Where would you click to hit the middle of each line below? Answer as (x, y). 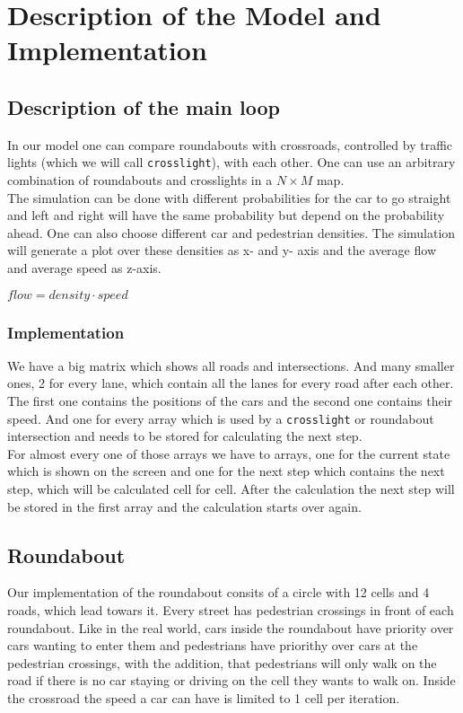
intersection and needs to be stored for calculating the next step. (185, 436)
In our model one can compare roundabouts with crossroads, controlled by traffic (230, 144)
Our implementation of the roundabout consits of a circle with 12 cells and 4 (218, 592)
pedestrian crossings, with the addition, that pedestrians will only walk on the (222, 662)
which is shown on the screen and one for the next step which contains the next (226, 471)
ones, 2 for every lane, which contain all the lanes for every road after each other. (231, 383)
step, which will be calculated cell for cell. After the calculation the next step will (231, 489)
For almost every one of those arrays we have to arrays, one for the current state (229, 453)
